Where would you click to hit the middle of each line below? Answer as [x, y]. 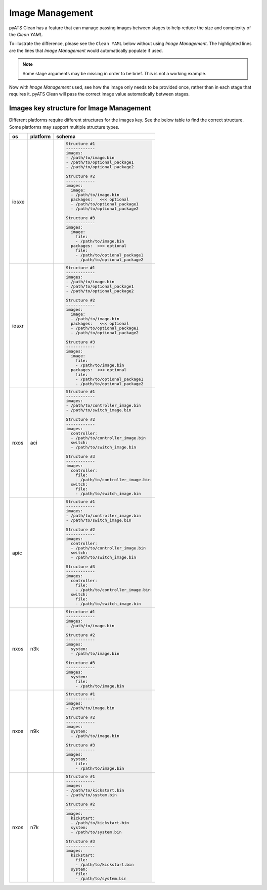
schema [66, 136]
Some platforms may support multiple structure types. [64, 127]
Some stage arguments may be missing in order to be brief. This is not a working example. [114, 73]
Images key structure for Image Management [80, 108]
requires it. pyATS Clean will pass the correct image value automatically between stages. [99, 94]
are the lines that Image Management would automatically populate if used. [86, 50]
